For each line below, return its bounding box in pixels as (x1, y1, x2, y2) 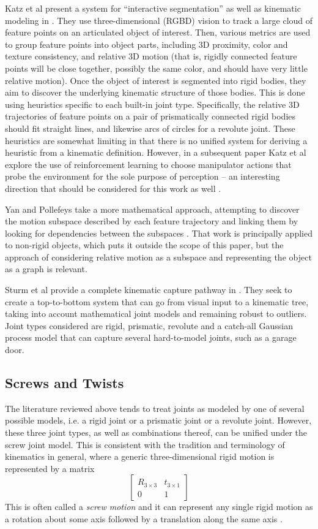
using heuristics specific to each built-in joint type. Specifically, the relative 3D (5, 97, 300, 110)
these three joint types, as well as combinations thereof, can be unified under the (5, 426, 307, 439)
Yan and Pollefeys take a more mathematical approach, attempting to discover (5, 202, 300, 215)
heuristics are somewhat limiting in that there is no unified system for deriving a (5, 134, 308, 147)
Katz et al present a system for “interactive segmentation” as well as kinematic (5, 2, 301, 14)
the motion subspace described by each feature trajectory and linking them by (5, 215, 298, 227)
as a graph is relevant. (5, 262, 87, 275)
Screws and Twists (5, 373, 124, 392)
